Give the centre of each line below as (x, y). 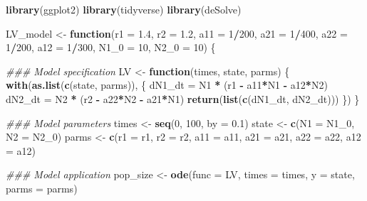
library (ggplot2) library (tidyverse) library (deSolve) (124, 9)
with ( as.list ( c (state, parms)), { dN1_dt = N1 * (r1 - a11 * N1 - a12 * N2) (167, 85)
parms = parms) (42, 188)
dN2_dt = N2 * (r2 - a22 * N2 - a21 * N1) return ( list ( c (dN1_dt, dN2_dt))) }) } (183, 98)
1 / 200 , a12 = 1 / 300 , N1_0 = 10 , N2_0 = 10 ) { (111, 47)
